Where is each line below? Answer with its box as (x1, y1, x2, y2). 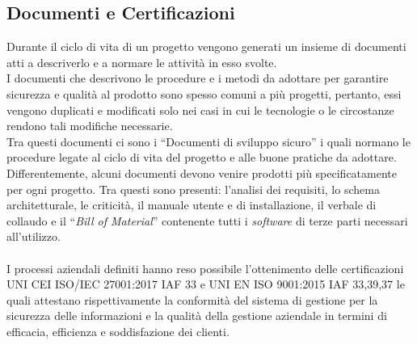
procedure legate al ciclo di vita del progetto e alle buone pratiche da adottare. (6, 149, 397, 166)
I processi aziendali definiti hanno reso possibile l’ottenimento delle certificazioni (6, 259, 404, 276)
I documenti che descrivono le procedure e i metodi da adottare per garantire (6, 69, 389, 86)
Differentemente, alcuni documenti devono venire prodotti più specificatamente (6, 164, 397, 181)
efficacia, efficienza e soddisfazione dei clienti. (6, 322, 230, 339)
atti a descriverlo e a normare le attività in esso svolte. (6, 53, 277, 70)
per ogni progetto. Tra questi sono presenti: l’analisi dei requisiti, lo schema (6, 180, 380, 197)
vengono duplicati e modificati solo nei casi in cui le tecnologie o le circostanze (6, 101, 394, 118)
